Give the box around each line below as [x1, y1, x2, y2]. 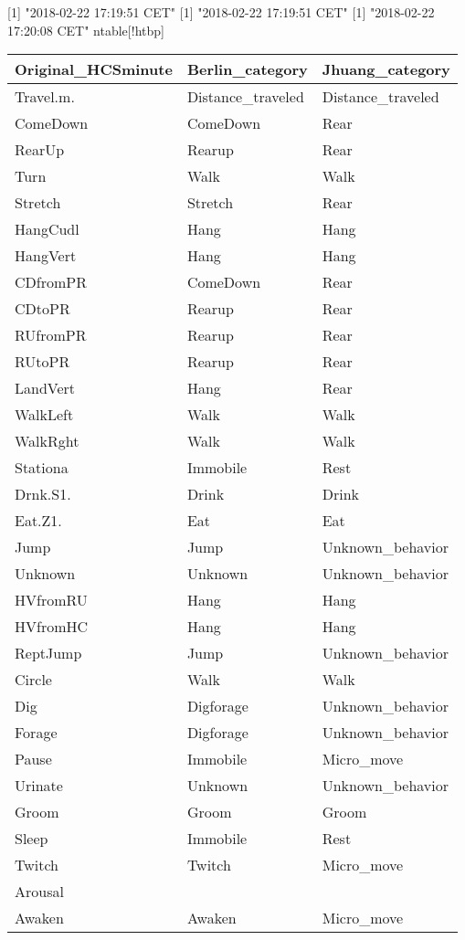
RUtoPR [15, 351, 70, 373]
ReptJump [15, 642, 82, 664]
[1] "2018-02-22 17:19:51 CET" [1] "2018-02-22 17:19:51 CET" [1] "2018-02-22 [7, 3, 435, 21]
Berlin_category [186, 58, 308, 80]
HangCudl [15, 218, 79, 240]
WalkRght [15, 430, 79, 452]
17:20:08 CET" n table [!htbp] [7, 20, 164, 39]
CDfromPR [15, 271, 87, 293]
